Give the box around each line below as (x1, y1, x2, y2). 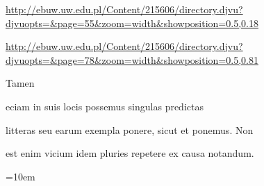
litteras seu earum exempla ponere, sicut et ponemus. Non (6, 122, 254, 137)
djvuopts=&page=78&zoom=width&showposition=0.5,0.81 (6, 52, 258, 67)
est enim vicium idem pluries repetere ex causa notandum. (6, 146, 254, 160)
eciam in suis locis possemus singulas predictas (6, 99, 204, 113)
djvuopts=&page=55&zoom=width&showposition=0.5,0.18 (6, 15, 258, 30)
